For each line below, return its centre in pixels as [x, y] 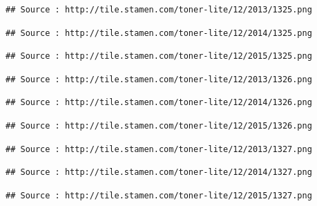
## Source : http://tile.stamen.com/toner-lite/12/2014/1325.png [159, 33]
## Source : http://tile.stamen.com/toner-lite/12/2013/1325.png [159, 10]
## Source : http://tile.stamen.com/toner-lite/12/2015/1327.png [159, 195]
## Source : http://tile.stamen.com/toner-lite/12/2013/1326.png [159, 79]
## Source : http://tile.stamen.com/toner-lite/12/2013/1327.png [159, 149]
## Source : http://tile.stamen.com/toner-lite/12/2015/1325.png [159, 56]
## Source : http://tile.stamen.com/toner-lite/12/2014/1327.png [159, 172]
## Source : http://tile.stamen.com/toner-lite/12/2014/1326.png [159, 103]
